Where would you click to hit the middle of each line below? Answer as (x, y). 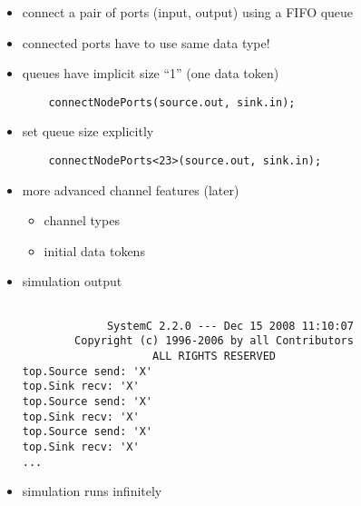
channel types (82, 220)
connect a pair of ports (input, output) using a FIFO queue (188, 12)
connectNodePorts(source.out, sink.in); (172, 102)
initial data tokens (94, 250)
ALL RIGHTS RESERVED (214, 357)
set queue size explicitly (88, 131)
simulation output (72, 281)
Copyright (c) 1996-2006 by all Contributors (214, 341)
